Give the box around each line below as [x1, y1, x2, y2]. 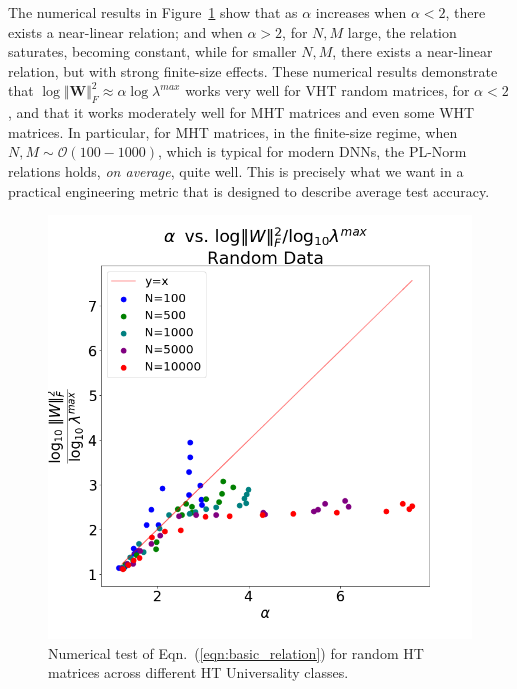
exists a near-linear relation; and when [8, 21, 243, 42]
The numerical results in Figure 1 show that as [8, 2, 298, 22]
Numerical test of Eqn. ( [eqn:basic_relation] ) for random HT [48, 642, 424, 663]
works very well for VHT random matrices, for [185, 80, 470, 101]
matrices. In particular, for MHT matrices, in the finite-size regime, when [8, 121, 458, 142]
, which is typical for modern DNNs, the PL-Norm [158, 141, 467, 162]
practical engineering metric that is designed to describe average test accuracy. [8, 180, 490, 201]
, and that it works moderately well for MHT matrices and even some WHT [8, 102, 475, 123]
